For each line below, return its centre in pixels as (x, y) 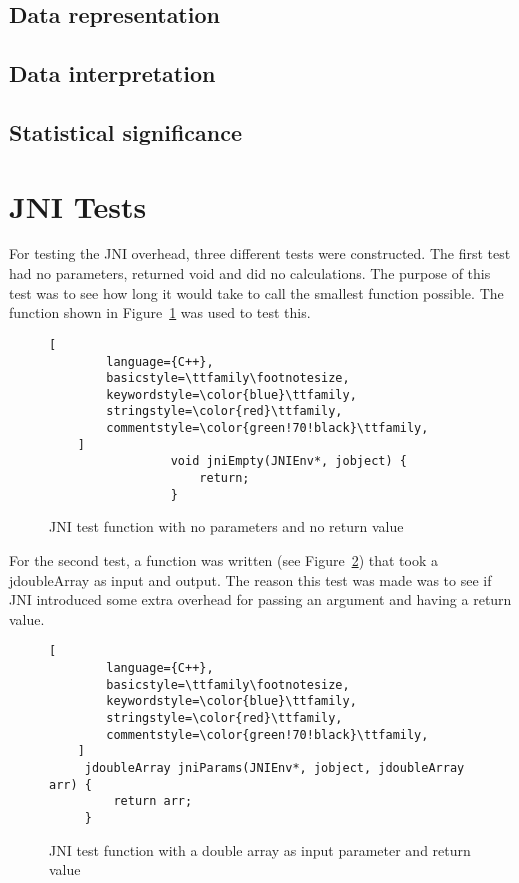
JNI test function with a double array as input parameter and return (260, 849)
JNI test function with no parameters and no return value (226, 526)
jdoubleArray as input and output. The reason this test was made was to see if (250, 579)
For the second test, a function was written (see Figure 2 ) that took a (223, 560)
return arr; (153, 801)
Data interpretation (112, 73)
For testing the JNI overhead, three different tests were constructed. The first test (260, 253)
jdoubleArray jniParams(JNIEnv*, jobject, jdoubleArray (274, 767)
